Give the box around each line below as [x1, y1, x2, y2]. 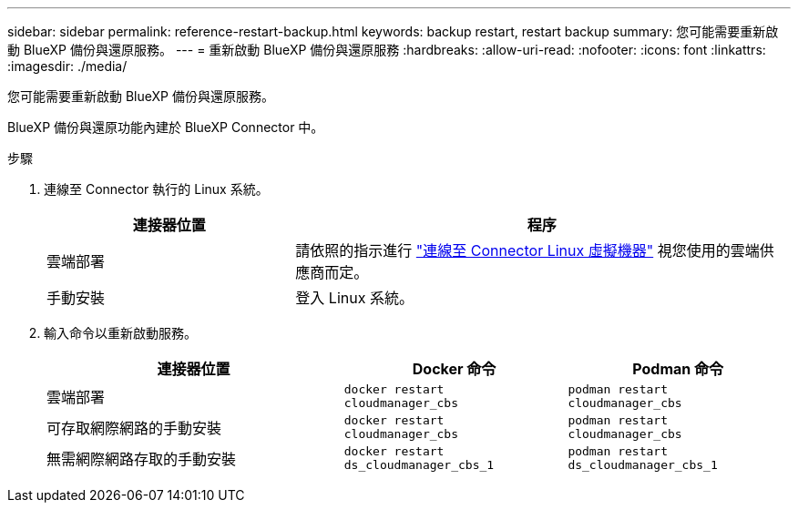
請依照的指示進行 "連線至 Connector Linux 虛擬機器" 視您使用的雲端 [295, 241, 760, 260]
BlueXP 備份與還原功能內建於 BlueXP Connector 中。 [7, 119, 324, 135]
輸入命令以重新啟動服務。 [44, 325, 197, 341]
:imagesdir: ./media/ [7, 58, 128, 74]
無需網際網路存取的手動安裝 [46, 450, 237, 468]
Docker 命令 [412, 360, 496, 378]
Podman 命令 [632, 360, 724, 378]
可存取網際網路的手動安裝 [46, 419, 222, 437]
